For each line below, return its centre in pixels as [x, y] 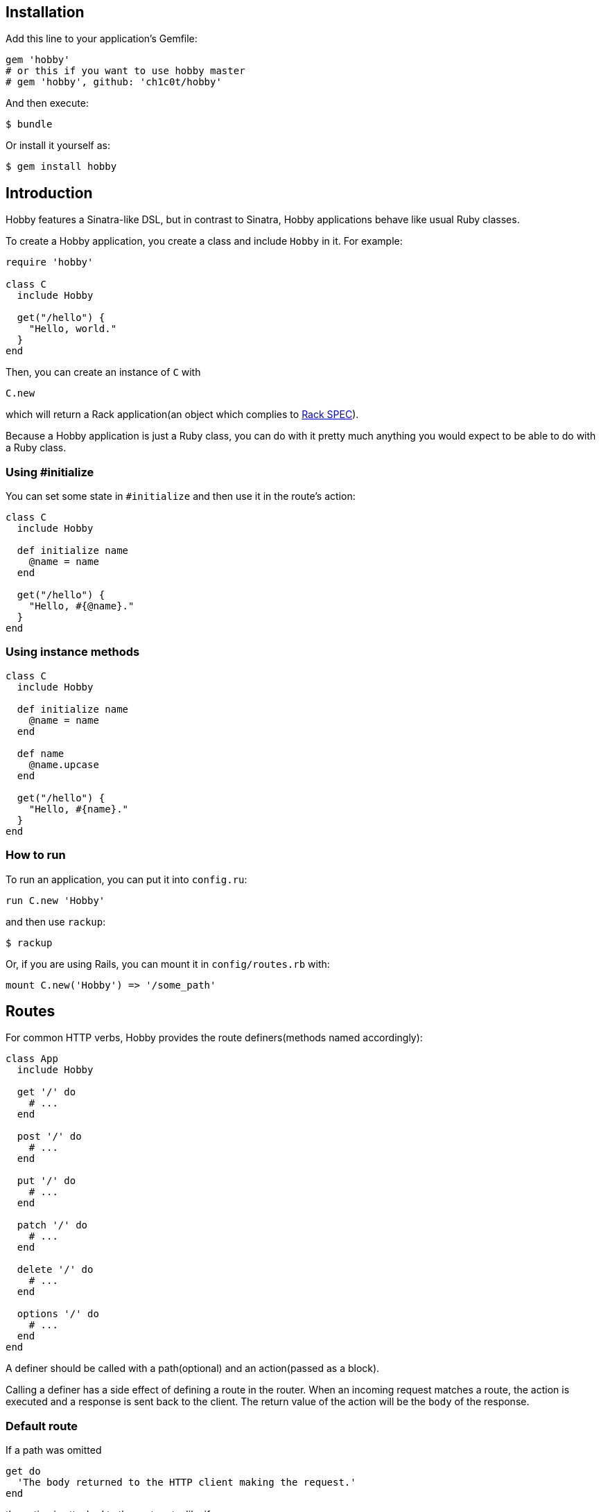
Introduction [49, 193]
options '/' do [58, 1314]
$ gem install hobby [61, 167]
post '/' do [49, 1137]
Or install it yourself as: [58, 146]
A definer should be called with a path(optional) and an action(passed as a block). [193, 1368]
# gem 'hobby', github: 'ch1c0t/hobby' [114, 82]
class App [32, 1059]
